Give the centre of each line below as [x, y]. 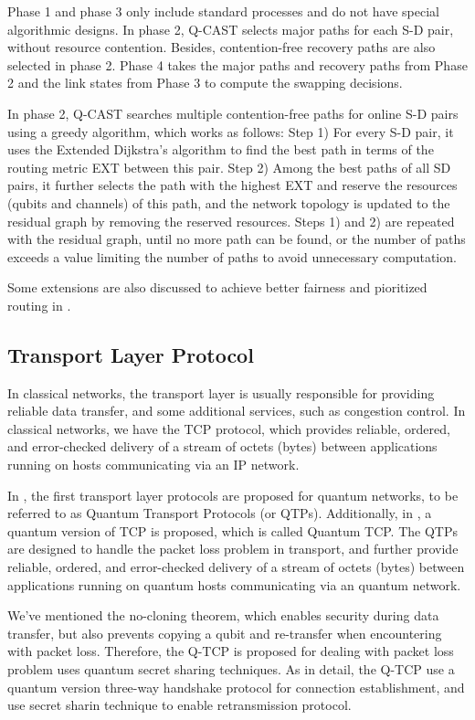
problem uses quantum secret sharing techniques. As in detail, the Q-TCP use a [231, 669]
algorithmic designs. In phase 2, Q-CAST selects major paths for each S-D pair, [231, 29]
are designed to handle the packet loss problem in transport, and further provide [233, 549]
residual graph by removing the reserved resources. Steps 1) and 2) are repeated [231, 221]
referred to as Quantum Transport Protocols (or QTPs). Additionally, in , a [220, 513]
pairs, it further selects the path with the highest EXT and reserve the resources [232, 185]
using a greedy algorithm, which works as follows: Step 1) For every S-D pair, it [231, 131]
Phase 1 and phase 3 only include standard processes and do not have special [223, 11]
